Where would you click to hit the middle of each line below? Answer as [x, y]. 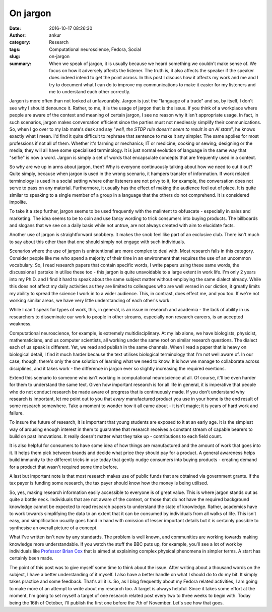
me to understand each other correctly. [90, 92]
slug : [15, 57]
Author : [18, 35]
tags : [15, 49]
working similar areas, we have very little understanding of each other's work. [90, 300]
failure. [17, 413]
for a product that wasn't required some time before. [64, 467]
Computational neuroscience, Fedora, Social [95, 49]
